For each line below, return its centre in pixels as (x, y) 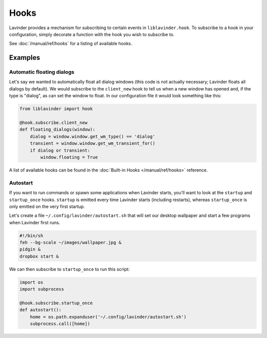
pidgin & (30, 249)
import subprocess (42, 289)
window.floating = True (69, 157)
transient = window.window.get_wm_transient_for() (92, 144)
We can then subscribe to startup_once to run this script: (69, 269)
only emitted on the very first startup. (47, 206)
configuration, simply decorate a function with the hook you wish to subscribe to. (92, 34)
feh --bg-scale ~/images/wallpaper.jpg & (70, 243)
